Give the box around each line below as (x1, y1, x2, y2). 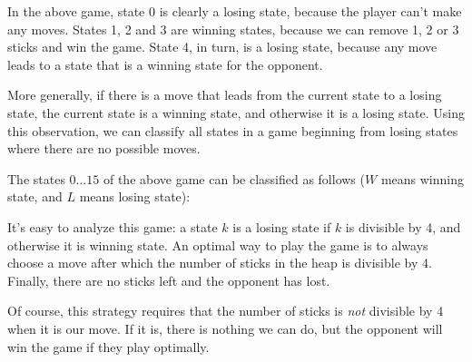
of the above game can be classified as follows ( (103, 169, 365, 188)
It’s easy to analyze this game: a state (7, 217, 218, 236)
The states (7, 169, 65, 188)
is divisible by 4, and (345, 217, 461, 236)
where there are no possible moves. (7, 139, 201, 158)
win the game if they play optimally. (7, 337, 210, 356)
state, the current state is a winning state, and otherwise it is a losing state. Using (7, 103, 465, 122)
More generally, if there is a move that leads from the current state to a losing (7, 85, 442, 104)
